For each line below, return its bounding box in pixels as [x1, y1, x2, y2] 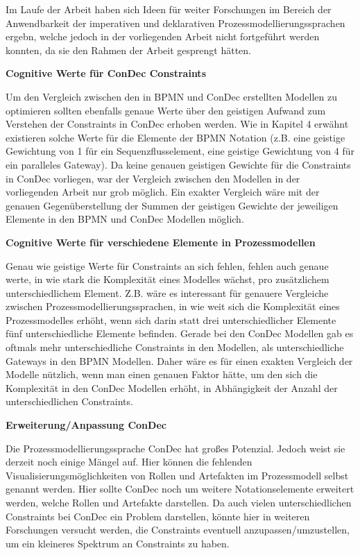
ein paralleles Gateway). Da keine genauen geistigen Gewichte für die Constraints [6, 157, 351, 171]
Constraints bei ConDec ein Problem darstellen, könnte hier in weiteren [6, 509, 310, 523]
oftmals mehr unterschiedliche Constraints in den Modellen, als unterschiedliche [6, 340, 344, 355]
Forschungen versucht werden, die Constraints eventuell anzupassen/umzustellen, [6, 522, 350, 537]
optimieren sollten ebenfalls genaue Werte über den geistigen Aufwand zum [6, 103, 326, 117]
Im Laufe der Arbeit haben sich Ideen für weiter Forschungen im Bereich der [6, 2, 332, 16]
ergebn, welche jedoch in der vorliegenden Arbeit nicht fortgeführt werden [6, 29, 320, 44]
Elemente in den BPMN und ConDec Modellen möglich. [6, 212, 244, 226]
